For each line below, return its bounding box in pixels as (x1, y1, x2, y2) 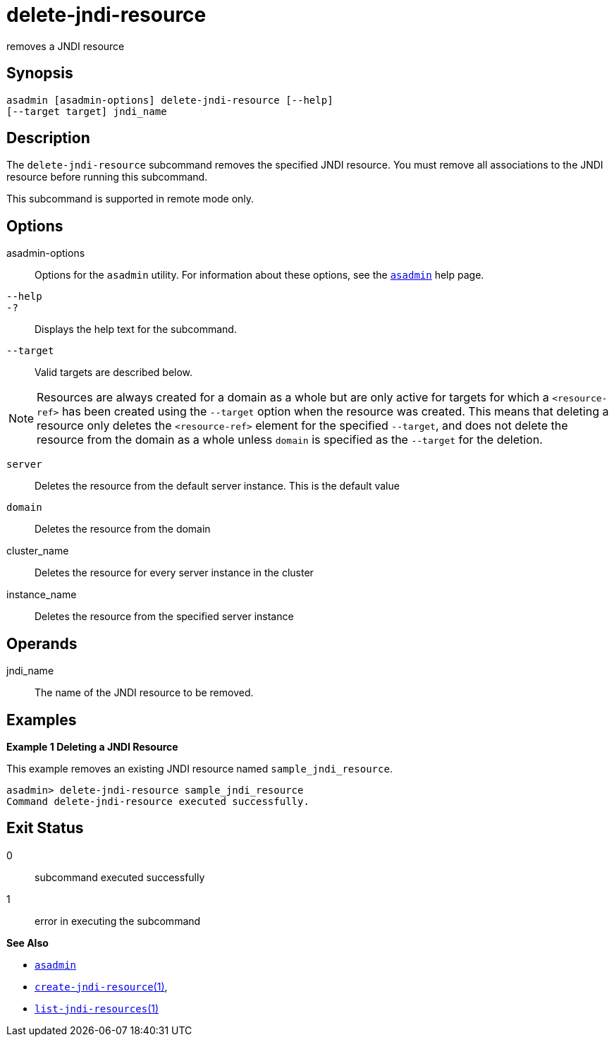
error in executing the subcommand (35, 914, 201, 927)
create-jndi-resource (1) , (35, 980, 168, 993)
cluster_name (6, 545, 69, 557)
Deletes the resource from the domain (35, 523, 211, 535)
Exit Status (6, 819, 84, 837)
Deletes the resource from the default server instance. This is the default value (35, 480, 400, 492)
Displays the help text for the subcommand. (35, 323, 237, 336)
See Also (6, 936, 49, 949)
